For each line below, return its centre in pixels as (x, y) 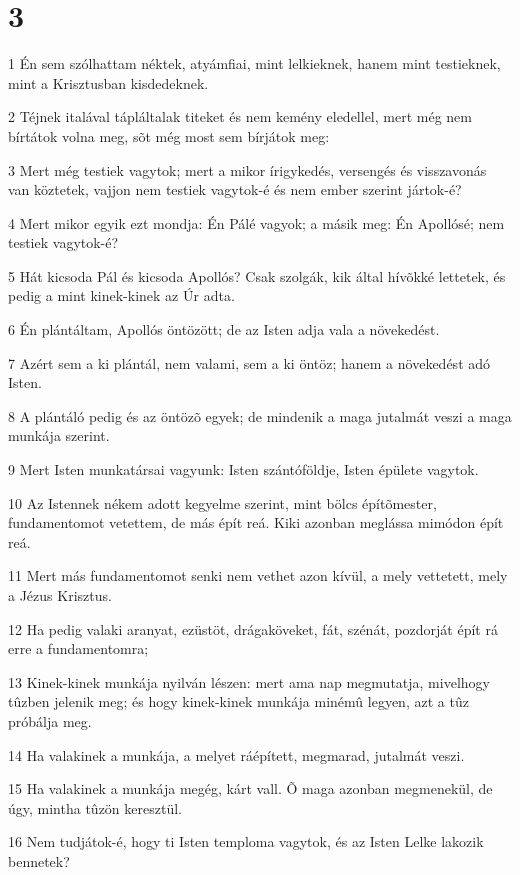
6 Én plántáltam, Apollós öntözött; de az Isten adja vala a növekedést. (224, 329)
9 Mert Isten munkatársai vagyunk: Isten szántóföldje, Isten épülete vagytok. (243, 469)
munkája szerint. (59, 435)
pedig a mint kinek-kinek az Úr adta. (121, 295)
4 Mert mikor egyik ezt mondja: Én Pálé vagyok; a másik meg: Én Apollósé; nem (256, 222)
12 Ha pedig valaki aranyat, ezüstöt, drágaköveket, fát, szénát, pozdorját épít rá (253, 628)
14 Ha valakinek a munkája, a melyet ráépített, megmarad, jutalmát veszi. (236, 754)
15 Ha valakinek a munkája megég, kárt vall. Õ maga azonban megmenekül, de (250, 788)
